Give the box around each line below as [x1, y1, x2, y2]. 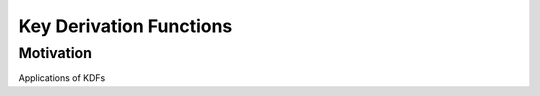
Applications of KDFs [18, 72, 106, 84]
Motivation [18, 44, 93, 62]
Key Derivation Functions [18, 15, 233, 37]
